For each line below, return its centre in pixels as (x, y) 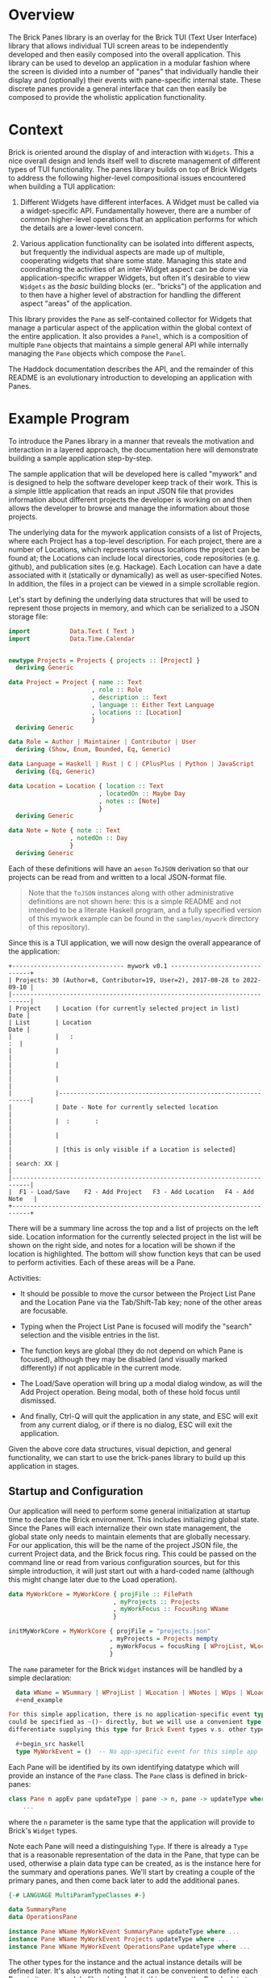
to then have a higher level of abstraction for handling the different (130, 294)
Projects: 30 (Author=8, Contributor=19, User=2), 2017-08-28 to (128, 980)
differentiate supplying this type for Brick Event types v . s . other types (138, 1730)
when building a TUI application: (62, 186)
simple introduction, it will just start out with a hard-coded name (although (131, 1571)
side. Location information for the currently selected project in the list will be (135, 1237)
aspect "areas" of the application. (76, 303)
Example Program (69, 419)
